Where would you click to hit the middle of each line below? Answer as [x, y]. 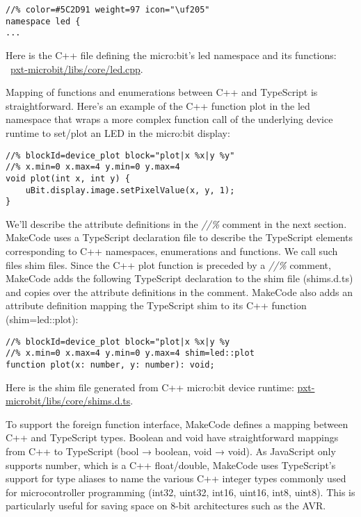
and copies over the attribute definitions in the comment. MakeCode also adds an [179, 292]
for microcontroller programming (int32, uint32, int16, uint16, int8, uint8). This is [180, 492]
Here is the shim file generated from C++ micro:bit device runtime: [150, 387]
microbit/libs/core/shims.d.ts [68, 401]
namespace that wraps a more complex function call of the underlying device [169, 119]
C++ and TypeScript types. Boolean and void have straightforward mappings [172, 437]
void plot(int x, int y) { [68, 178]
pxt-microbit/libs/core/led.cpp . [77, 68]
